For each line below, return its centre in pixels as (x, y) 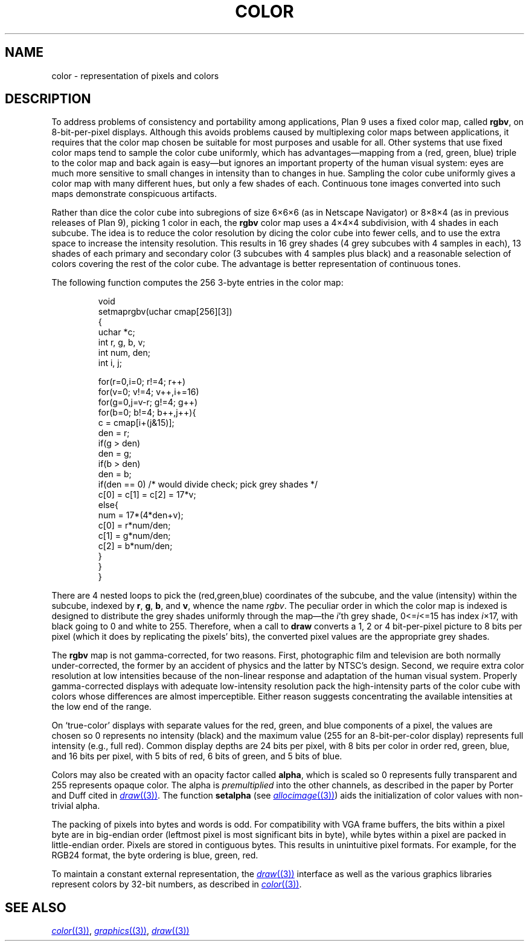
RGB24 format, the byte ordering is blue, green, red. (155, 855)
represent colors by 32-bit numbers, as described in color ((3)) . (177, 884)
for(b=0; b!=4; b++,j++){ (147, 413)
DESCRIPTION (48, 99)
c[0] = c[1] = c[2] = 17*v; (147, 495)
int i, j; (110, 363)
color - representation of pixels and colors (135, 76)
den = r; (114, 433)
